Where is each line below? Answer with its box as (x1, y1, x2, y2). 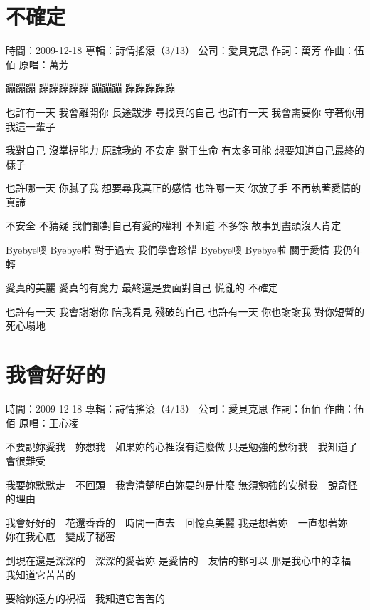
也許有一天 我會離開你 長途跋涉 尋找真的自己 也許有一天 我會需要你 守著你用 (6, 104, 364, 119)
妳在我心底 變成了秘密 (6, 529, 115, 544)
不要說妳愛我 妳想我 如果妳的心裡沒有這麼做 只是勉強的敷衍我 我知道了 (6, 439, 358, 454)
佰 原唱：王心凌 (6, 415, 79, 430)
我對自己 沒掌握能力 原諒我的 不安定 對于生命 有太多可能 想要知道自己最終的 (6, 143, 364, 157)
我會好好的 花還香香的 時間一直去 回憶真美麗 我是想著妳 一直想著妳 (6, 515, 348, 529)
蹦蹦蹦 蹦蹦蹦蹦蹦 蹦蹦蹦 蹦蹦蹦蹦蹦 (6, 81, 175, 95)
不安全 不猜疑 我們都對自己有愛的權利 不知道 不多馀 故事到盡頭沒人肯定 (6, 218, 342, 233)
